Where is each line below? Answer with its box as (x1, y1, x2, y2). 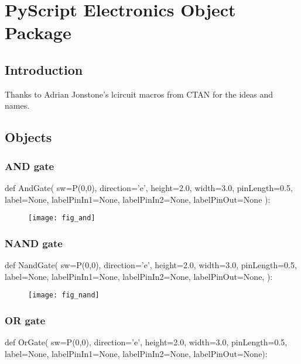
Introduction (5, 60, 83, 78)
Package (5, 20, 71, 44)
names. (5, 99, 30, 112)
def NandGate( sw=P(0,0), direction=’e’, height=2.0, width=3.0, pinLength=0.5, (5, 259, 297, 271)
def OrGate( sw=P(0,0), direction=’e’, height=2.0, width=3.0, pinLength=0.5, (5, 336, 288, 348)
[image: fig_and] (28, 214, 95, 223)
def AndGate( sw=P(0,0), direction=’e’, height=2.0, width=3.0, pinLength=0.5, (5, 181, 293, 193)
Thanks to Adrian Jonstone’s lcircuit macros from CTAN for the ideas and (5, 88, 273, 100)
